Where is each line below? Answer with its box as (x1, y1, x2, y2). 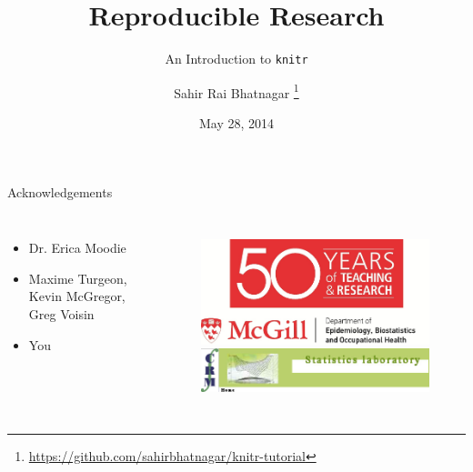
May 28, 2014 (198, 114, 275, 133)
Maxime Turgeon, (28, 268, 127, 287)
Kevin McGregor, (28, 286, 126, 306)
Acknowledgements (7, 182, 113, 201)
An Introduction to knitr (165, 49, 308, 68)
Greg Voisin (28, 305, 95, 323)
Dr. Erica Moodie (28, 238, 126, 257)
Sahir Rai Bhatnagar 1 (174, 80, 299, 102)
